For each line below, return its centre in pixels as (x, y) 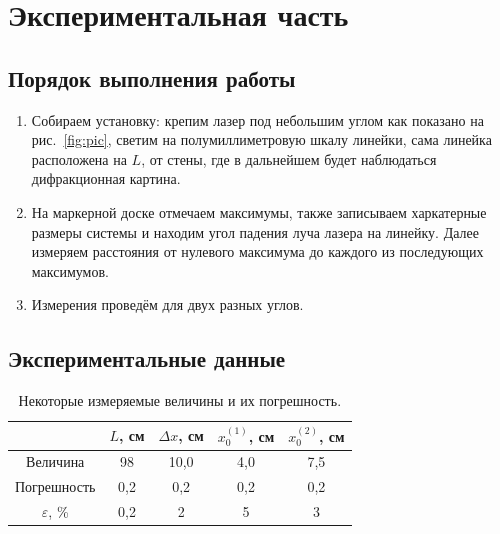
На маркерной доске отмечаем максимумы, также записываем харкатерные (259, 211)
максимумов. (70, 270)
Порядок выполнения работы (152, 77)
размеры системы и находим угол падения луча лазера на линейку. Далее (255, 231)
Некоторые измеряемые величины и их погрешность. (180, 400)
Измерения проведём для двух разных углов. (167, 304)
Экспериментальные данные (147, 358)
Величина (55, 461)
